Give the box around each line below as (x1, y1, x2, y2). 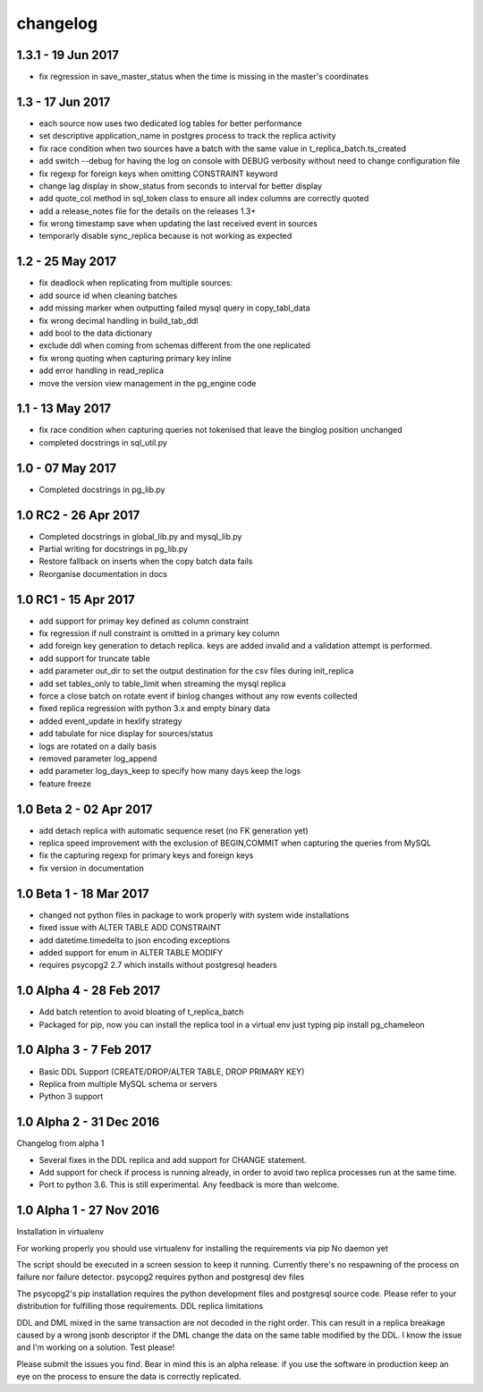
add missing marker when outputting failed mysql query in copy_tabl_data (38, 302, 310, 313)
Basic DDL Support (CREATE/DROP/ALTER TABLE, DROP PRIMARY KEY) (38, 1065, 305, 1077)
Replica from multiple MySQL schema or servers (38, 1078, 218, 1089)
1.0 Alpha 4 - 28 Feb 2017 (16, 983, 161, 998)
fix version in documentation (38, 862, 145, 873)
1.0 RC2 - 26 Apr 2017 (16, 507, 140, 522)
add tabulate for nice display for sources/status (38, 728, 214, 739)
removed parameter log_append (38, 753, 157, 764)
